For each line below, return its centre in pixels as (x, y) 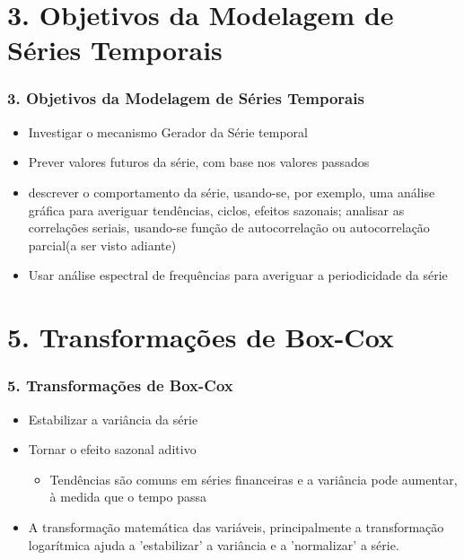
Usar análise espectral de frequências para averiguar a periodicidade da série (238, 275)
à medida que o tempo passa (128, 497)
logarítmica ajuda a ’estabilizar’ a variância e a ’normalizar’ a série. (214, 544)
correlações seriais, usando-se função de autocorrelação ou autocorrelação (229, 227)
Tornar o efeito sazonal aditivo (112, 449)
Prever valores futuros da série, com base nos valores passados (199, 162)
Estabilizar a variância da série (113, 419)
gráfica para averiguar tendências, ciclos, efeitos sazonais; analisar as (216, 210)
